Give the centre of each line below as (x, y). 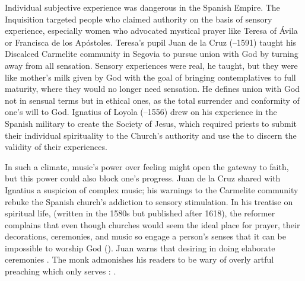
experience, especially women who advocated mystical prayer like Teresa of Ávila (151, 31)
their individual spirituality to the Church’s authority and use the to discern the (151, 135)
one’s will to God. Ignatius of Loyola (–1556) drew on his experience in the (141, 112)
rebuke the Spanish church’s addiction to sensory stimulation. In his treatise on (149, 201)
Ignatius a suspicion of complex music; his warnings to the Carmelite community (152, 189)
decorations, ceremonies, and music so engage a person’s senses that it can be (146, 236)
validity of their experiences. (56, 147)
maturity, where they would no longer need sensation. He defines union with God (152, 89)
